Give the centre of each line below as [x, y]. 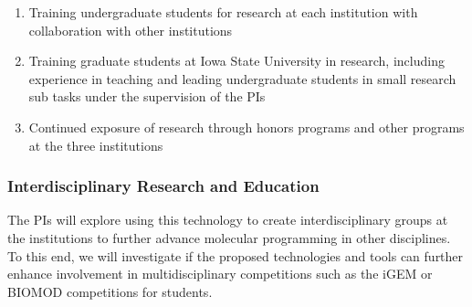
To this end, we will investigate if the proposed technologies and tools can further [236, 255]
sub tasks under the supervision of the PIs [147, 96]
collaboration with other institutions [131, 30]
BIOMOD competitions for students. [110, 291]
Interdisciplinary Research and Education [163, 186]
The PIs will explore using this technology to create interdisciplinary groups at [228, 220]
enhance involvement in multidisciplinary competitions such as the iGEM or [220, 274]
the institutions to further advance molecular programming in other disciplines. [229, 237]
